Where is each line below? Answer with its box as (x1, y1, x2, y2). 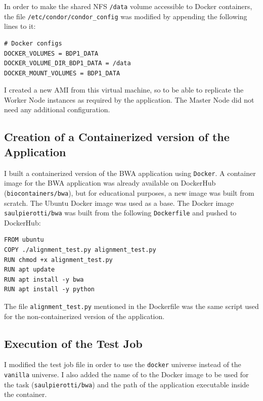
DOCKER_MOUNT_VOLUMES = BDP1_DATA (4, 69, 120, 77)
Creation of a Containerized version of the (4, 129, 230, 145)
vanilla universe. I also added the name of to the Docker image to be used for (4, 369, 249, 380)
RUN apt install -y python (4, 286, 95, 293)
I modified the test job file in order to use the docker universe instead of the (4, 359, 241, 370)
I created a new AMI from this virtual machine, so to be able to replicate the (4, 84, 244, 95)
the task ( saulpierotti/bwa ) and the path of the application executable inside (4, 379, 249, 389)
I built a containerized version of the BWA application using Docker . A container (4, 167, 256, 178)
